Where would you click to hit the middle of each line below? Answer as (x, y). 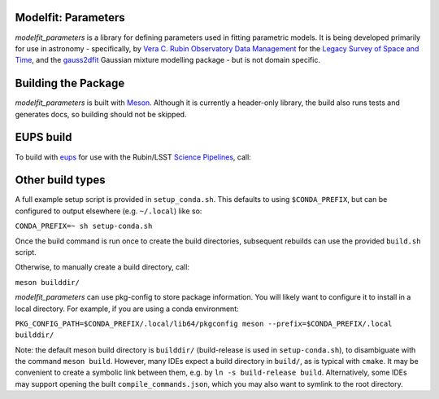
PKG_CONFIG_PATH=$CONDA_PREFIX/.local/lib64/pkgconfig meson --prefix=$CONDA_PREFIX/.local (204, 323)
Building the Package (70, 83)
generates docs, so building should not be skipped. (101, 114)
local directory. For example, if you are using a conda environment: (127, 309)
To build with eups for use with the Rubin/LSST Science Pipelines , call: (133, 157)
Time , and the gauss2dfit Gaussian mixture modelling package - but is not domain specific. (168, 60)
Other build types (60, 180)
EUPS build (43, 137)
